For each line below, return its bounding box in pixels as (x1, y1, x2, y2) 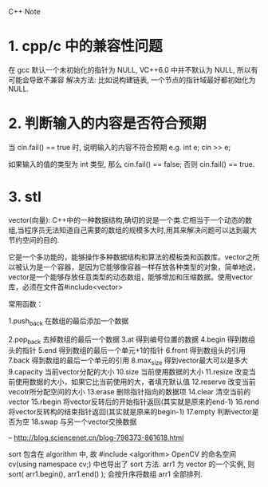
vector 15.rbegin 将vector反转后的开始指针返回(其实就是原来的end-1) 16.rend (8, 397, 260, 406)
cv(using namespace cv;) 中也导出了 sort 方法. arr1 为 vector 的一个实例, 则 (8, 459, 255, 469)
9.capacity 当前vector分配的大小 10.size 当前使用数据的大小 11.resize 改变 (8, 367, 250, 377)
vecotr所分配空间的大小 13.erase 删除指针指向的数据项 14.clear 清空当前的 (8, 387, 251, 397)
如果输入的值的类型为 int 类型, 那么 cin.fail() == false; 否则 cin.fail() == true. (8, 159, 255, 168)
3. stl (8, 188, 42, 206)
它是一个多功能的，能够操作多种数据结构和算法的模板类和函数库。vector (8, 251, 246, 262)
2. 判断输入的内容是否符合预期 (8, 115, 207, 133)
